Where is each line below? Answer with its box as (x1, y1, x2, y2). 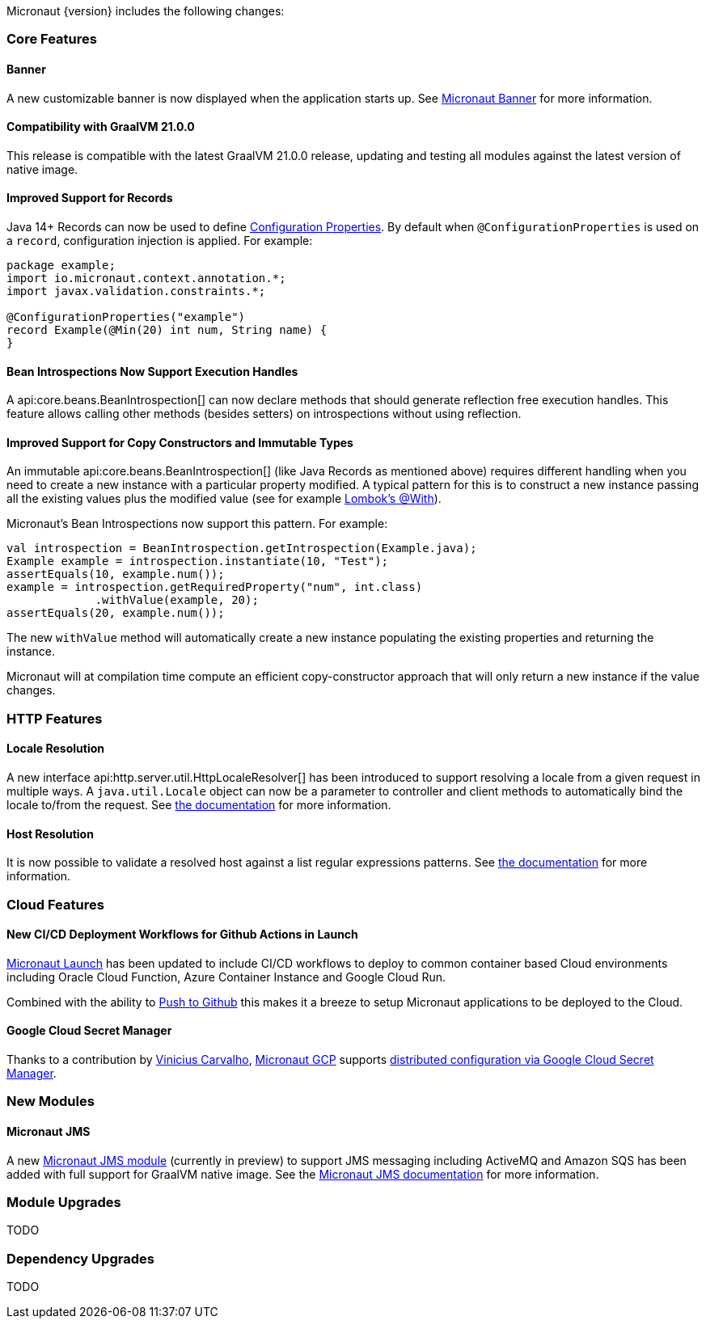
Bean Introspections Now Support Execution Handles (6, 364, 298, 378)
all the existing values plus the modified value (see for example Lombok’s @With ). (6, 492, 442, 506)
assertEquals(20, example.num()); (6, 606, 225, 620)
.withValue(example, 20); (95, 593, 259, 607)
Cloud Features (6, 896, 104, 913)
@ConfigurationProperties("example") (6, 310, 246, 324)
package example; (6, 259, 116, 272)
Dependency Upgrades (6, 1250, 154, 1267)
